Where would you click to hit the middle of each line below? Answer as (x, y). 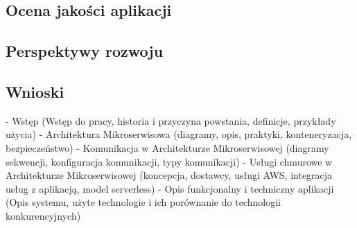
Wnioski (35, 91)
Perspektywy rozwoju (85, 51)
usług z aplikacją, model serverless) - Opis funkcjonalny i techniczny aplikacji (170, 188)
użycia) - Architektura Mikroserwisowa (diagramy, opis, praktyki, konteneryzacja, (179, 134)
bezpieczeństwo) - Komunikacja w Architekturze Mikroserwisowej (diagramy (167, 147)
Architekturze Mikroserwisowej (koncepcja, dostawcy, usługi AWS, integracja (169, 175)
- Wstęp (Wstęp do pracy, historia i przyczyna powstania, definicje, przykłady (171, 120)
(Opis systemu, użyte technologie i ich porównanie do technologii (143, 202)
